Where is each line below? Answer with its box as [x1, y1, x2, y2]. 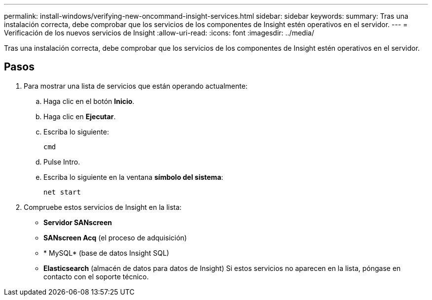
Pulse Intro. [43, 157, 80, 166]
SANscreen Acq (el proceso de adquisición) [43, 233, 187, 242]
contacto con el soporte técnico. [43, 272, 149, 281]
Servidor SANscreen [43, 218, 112, 227]
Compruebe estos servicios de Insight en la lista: [24, 202, 182, 211]
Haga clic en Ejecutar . [43, 112, 116, 121]
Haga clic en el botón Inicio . [43, 97, 135, 105]
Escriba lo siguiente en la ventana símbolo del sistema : [43, 172, 223, 181]
